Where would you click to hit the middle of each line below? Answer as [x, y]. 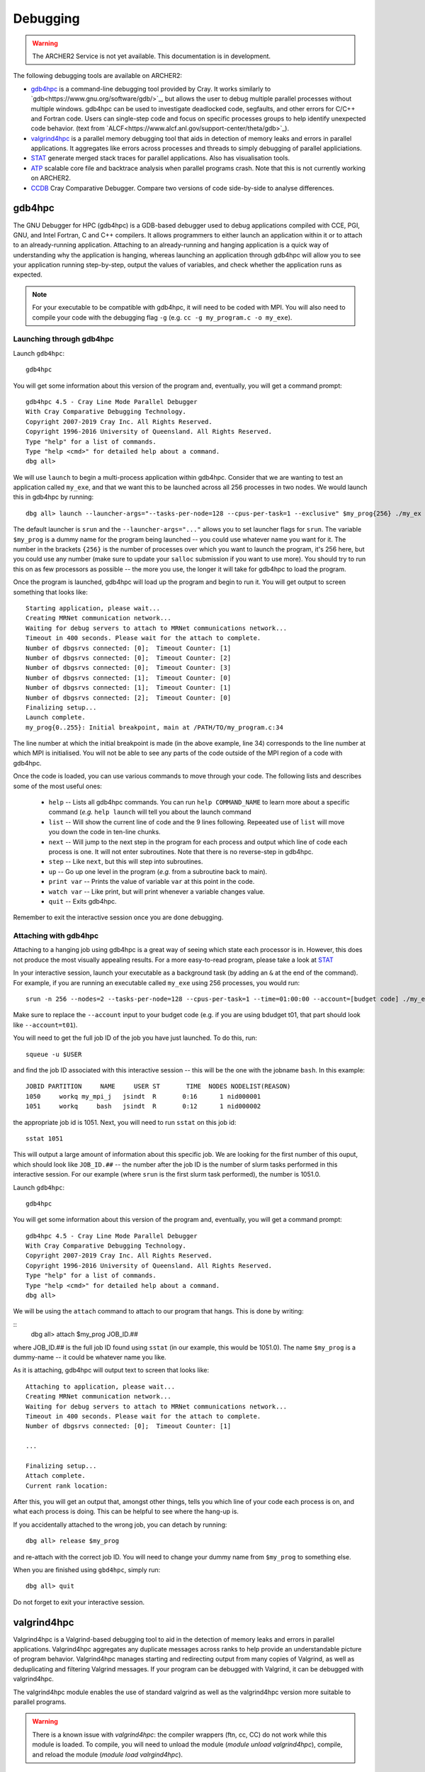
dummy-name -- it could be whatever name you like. [90, 1357]
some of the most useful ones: [58, 786]
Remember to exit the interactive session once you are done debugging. [118, 917]
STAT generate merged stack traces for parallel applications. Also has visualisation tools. [160, 158]
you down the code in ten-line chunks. [104, 832]
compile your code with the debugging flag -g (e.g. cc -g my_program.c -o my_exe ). [162, 317]
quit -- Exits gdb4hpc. [83, 901]
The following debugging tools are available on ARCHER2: [97, 76]
